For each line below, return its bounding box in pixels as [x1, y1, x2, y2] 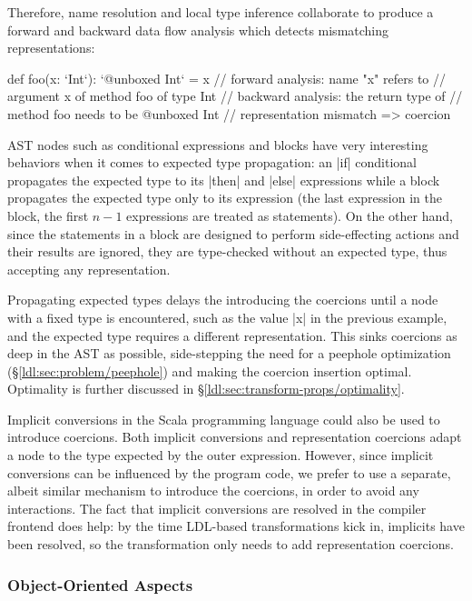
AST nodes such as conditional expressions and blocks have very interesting [7, 135, 428, 154]
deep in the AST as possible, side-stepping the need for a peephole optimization [7, 344, 451, 363]
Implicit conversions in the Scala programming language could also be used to [7, 409, 440, 428]
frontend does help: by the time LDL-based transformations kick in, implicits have [7, 516, 465, 536]
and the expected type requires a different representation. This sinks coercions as [7, 326, 457, 345]
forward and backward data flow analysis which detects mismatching [7, 20, 389, 39]
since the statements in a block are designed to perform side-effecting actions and [7, 224, 459, 243]
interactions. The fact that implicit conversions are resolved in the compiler [7, 498, 427, 517]
